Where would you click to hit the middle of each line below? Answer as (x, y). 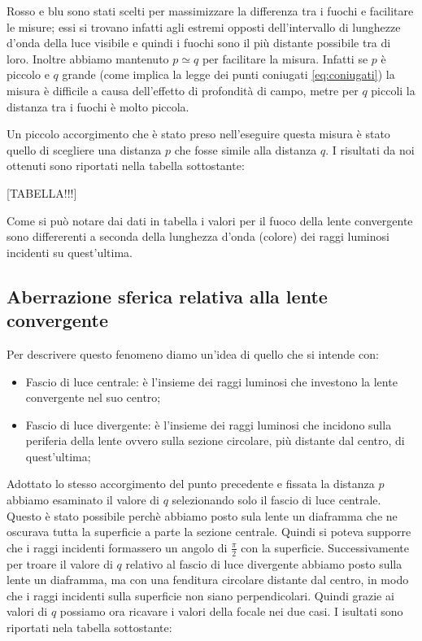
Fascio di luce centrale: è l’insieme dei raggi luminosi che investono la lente (211, 381)
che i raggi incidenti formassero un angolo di (117, 547)
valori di (27, 611)
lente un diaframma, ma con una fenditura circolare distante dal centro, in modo (208, 580)
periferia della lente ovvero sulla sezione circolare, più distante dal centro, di (215, 440)
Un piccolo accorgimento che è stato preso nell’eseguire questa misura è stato (198, 134)
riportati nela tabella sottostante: (89, 628)
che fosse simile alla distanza (246, 149)
